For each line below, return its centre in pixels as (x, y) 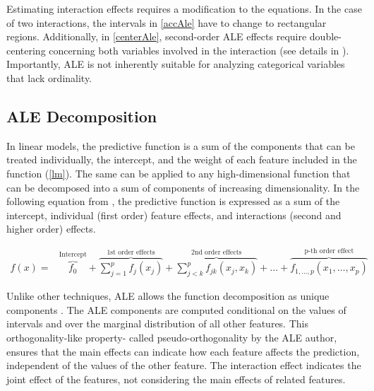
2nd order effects (217, 253)
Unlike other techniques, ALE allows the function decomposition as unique (168, 296)
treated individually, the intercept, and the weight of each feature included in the (182, 159)
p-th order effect (329, 251)
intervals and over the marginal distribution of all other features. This (157, 323)
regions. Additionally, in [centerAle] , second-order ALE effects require (157, 36)
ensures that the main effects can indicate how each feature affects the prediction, (183, 351)
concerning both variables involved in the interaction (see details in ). (199, 50)
